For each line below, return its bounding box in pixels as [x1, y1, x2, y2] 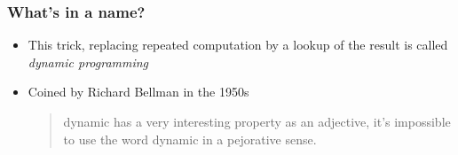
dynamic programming [28, 52, 149, 71]
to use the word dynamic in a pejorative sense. [63, 129, 317, 148]
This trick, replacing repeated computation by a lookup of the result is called [28, 35, 448, 54]
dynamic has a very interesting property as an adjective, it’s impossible [63, 112, 451, 130]
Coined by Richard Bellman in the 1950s [28, 82, 249, 101]
